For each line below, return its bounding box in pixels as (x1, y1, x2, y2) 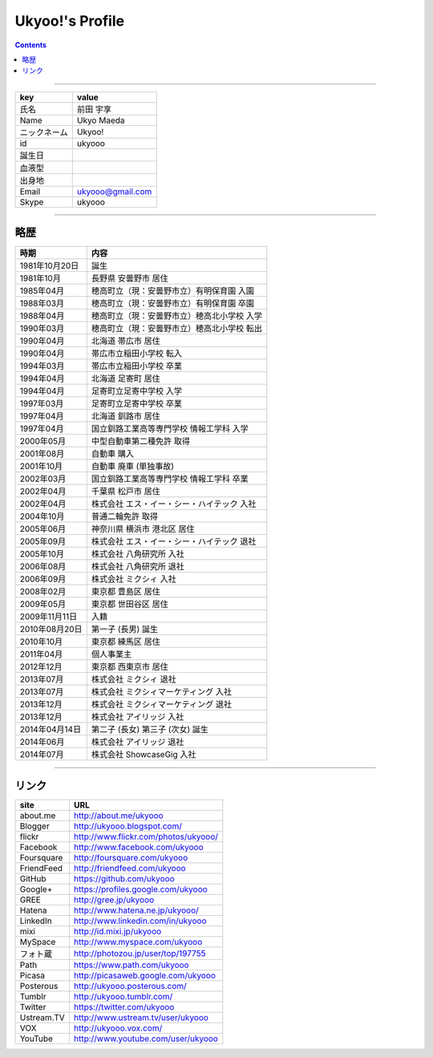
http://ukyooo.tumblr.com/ (73, 990, 173, 1002)
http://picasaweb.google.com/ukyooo (73, 970, 216, 981)
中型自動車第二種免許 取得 (91, 435, 191, 447)
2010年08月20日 (19, 624, 83, 635)
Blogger (19, 820, 50, 832)
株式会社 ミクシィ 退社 (91, 674, 176, 685)
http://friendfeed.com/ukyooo (73, 862, 186, 873)
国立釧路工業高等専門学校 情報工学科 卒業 (91, 473, 249, 484)
